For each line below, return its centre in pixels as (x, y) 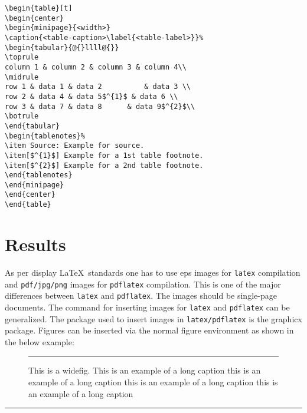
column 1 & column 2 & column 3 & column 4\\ (96, 67)
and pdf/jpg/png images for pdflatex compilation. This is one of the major (143, 284)
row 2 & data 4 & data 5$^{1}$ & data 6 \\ (92, 96)
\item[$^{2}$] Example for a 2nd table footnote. (104, 165)
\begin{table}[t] (39, 8)
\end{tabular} (32, 126)
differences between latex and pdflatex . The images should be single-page (141, 295)
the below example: (40, 341)
